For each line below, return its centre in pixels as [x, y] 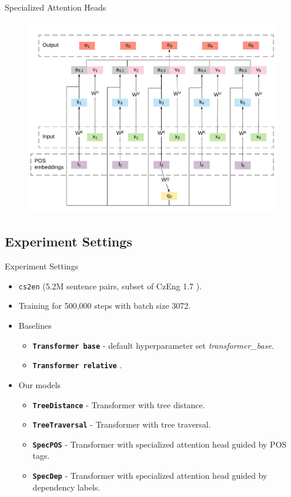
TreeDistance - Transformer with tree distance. [119, 404]
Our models [40, 384]
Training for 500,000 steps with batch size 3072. [105, 306]
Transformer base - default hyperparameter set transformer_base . [153, 345]
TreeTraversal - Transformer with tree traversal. [122, 424]
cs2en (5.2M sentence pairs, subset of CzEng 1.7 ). [110, 286]
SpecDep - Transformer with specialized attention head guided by [150, 476]
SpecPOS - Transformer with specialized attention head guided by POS [160, 444]
